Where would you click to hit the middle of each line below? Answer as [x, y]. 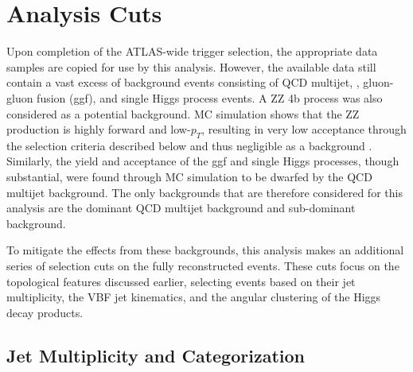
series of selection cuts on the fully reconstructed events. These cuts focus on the [203, 266]
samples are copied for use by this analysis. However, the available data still [191, 66]
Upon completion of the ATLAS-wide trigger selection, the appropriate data [192, 51]
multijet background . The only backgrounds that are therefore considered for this [205, 192]
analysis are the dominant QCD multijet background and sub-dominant [181, 208]
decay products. [45, 312]
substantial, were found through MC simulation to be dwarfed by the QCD [189, 177]
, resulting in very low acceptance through [304, 129]
